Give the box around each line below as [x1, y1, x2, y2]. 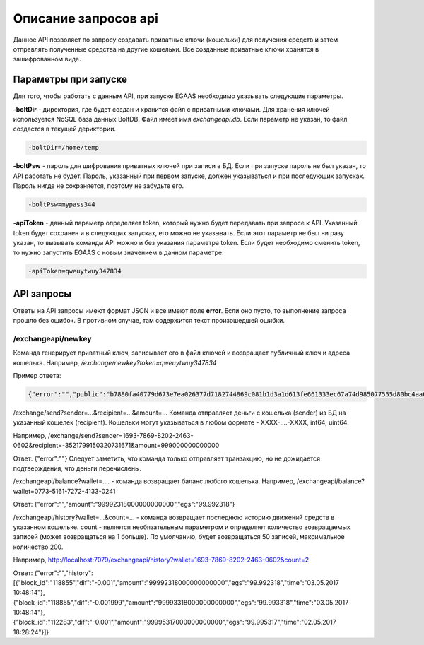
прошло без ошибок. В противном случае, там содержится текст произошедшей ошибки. [13, 316, 285, 325]
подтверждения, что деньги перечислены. [13, 464, 142, 473]
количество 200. [13, 543, 64, 551]
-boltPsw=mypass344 [28, 201, 95, 208]
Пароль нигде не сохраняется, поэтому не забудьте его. [13, 182, 184, 190]
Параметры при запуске [13, 73, 127, 85]
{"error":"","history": [34, 569, 93, 577]
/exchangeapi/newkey [13, 333, 92, 343]
